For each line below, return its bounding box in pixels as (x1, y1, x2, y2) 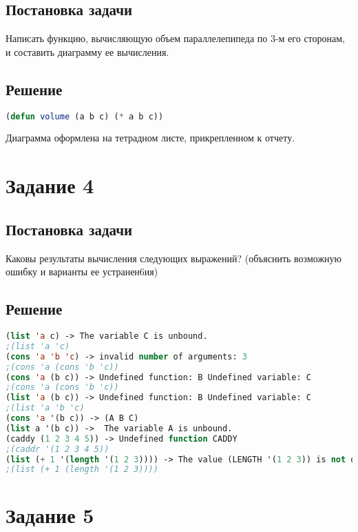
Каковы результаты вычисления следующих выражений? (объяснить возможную (6, 250, 342, 265)
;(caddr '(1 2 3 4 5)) (6, 444, 109, 454)
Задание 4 (6, 171, 94, 199)
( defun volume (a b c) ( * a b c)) (6, 111, 164, 121)
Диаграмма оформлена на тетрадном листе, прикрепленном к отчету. (6, 130, 295, 145)
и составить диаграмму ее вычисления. (6, 44, 169, 59)
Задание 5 (6, 501, 94, 529)
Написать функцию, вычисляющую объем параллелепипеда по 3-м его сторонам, (6, 31, 345, 46)
